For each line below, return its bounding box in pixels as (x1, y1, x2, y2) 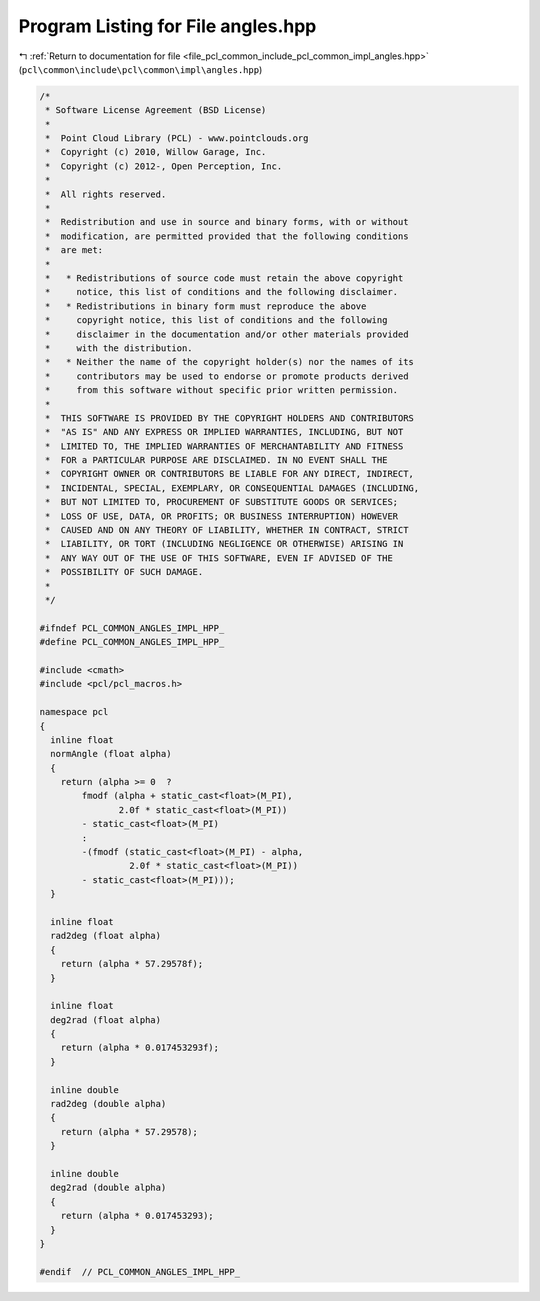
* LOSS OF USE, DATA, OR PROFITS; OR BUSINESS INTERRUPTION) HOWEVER (45, 510, 399, 522)
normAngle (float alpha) (50, 748, 172, 760)
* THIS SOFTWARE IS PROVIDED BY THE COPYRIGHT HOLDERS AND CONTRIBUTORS (45, 412, 415, 424)
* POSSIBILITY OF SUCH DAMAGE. (45, 566, 204, 578)
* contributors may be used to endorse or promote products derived (45, 370, 409, 382)
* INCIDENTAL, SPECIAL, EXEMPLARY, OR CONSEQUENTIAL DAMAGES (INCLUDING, (45, 482, 420, 494)
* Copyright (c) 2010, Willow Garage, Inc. (45, 146, 267, 158)
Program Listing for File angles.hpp (18, 15, 317, 37)
